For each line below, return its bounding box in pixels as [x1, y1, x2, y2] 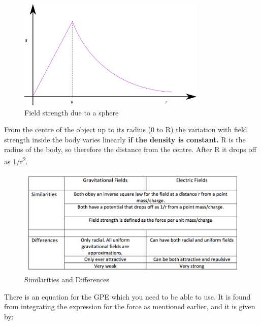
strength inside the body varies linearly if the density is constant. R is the [4, 134, 246, 144]
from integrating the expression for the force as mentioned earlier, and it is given [4, 301, 255, 312]
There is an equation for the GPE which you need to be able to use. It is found [4, 291, 251, 302]
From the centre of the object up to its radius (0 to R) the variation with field [4, 124, 247, 135]
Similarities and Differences [24, 274, 109, 284]
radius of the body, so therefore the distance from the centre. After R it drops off [4, 144, 256, 155]
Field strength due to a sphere [24, 107, 119, 117]
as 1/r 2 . [4, 154, 28, 166]
